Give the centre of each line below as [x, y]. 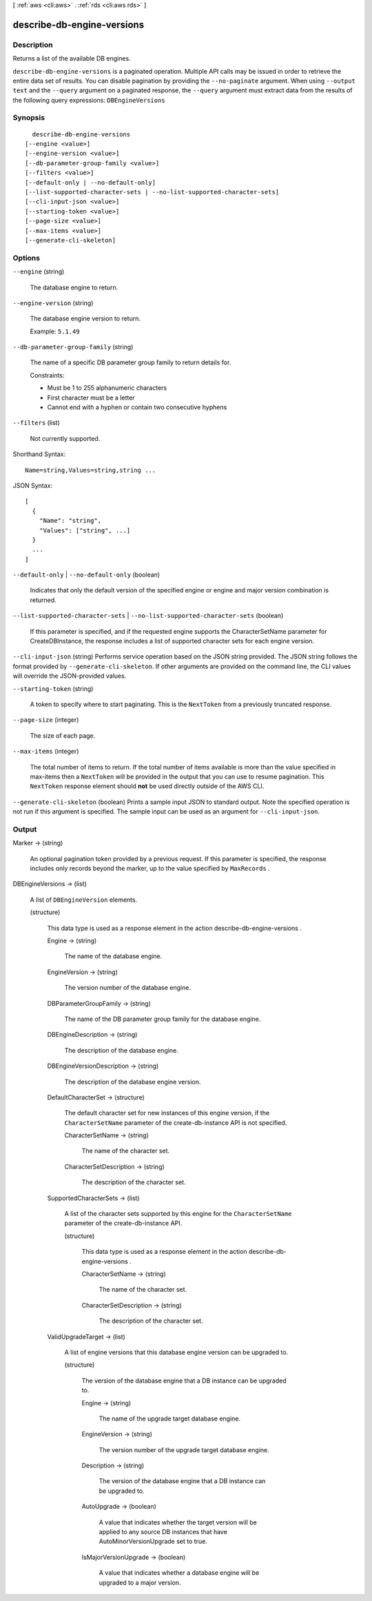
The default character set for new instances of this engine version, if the [167, 1113]
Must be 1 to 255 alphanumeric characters [107, 388]
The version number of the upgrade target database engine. [184, 1449]
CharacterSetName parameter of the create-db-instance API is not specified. [176, 1122]
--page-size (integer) [46, 720]
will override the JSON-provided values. [70, 676]
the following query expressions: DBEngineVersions [89, 100]
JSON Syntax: [33, 485]
